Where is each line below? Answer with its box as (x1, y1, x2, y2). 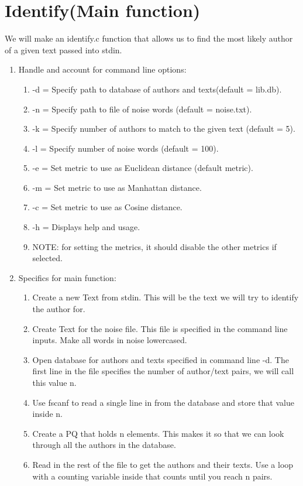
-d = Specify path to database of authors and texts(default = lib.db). (32, 83, 282, 95)
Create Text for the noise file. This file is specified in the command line (32, 322, 288, 334)
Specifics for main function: (18, 271, 116, 283)
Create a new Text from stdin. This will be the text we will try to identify (32, 291, 299, 303)
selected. (32, 252, 63, 264)
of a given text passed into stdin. (5, 43, 122, 56)
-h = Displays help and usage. (32, 221, 140, 233)
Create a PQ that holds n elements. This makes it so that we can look (32, 427, 284, 439)
